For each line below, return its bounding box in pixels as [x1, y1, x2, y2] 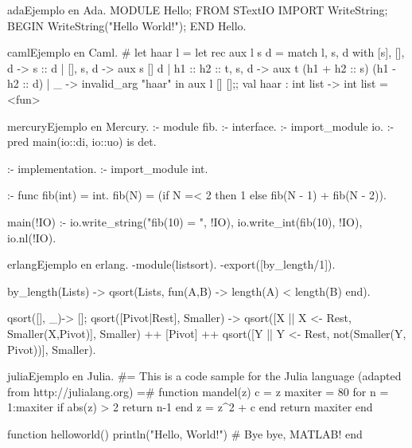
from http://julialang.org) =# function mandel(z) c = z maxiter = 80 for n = [7, 383, 389, 399]
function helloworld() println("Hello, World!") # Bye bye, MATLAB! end [7, 425, 363, 442]
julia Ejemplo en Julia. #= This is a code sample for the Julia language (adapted [7, 367, 402, 384]
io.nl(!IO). [7, 229, 56, 246]
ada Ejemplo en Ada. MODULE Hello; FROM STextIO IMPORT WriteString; [7, 2, 388, 18]
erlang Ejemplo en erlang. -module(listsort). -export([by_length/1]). [7, 256, 336, 273]
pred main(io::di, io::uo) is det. [7, 133, 157, 150]
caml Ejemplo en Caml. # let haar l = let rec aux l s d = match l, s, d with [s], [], [7, 44, 405, 61]
